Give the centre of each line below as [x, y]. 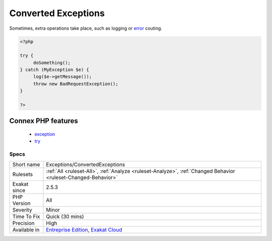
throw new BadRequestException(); [76, 84]
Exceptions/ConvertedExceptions [86, 164]
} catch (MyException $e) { [54, 70]
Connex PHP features [44, 121]
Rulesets [22, 174]
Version [21, 203]
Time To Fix [26, 216]
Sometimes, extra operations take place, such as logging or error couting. [86, 28]
